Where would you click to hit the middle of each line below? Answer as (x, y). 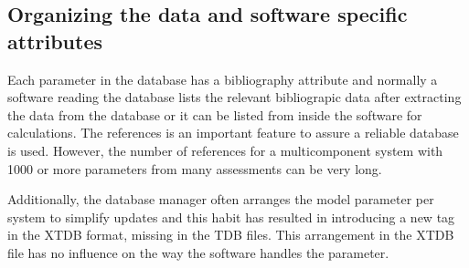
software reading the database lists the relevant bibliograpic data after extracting (234, 97)
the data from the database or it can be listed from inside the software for (215, 114)
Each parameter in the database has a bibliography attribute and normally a (223, 79)
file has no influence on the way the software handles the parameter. (198, 252)
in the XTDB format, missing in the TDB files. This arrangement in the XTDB (231, 235)
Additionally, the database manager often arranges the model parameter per (221, 199)
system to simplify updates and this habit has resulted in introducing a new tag (231, 216)
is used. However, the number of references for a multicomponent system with (225, 150)
